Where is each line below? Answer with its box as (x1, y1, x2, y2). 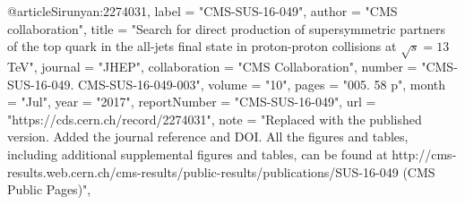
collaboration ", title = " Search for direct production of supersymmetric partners (7, 19, 446, 38)
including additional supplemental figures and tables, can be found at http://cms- (7, 144, 457, 163)
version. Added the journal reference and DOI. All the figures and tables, (7, 127, 409, 146)
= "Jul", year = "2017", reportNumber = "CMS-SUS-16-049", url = (7, 92, 376, 111)
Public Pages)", (7, 180, 91, 199)
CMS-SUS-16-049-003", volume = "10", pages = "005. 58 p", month (77, 74, 446, 93)
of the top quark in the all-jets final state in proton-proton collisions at (7, 37, 397, 56)
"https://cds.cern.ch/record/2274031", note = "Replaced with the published (7, 109, 422, 128)
